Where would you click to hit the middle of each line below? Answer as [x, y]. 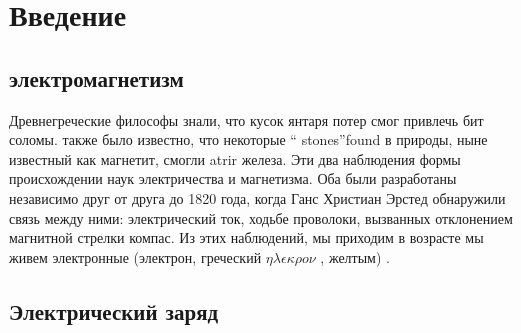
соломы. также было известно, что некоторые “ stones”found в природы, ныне [248, 139]
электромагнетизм [96, 77]
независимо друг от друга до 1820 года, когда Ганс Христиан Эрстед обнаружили [257, 197]
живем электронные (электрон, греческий [135, 256]
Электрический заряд [114, 310]
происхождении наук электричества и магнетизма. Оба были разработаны [233, 178]
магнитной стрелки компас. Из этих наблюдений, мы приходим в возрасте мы [246, 237]
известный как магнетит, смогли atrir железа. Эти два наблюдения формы [235, 158]
